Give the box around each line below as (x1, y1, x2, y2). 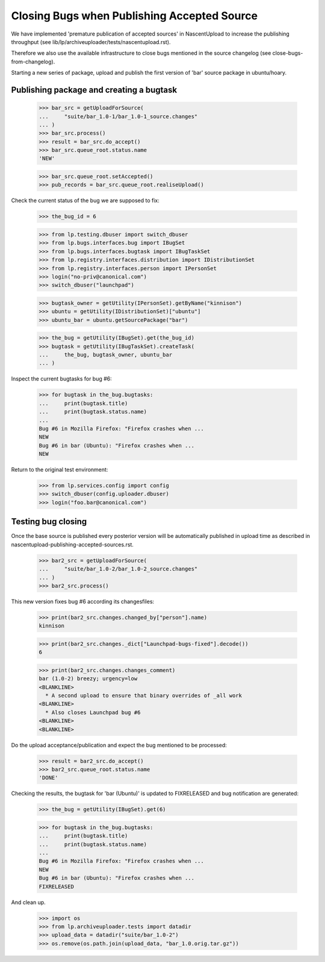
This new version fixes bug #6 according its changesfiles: (11, 598, 155, 605)
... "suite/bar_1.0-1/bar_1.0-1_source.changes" (39, 113, 198, 120)
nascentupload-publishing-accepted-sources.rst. (11, 540, 134, 548)
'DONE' (39, 774, 58, 781)
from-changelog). (11, 58, 55, 65)
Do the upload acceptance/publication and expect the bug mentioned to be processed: (11, 741, 227, 748)
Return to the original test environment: (11, 466, 108, 473)
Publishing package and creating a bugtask (11, 84, 178, 95)
